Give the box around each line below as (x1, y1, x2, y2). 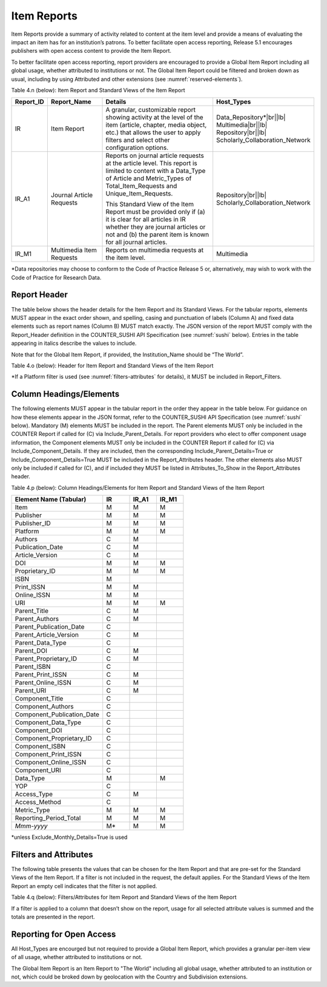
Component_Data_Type (15, 718, 82, 727)
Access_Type (15, 790, 53, 798)
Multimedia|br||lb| (216, 121, 268, 129)
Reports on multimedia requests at (105, 246, 204, 254)
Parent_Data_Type (15, 639, 67, 647)
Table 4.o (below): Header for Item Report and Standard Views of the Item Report (11, 362, 214, 369)
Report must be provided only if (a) (105, 208, 205, 216)
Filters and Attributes (11, 849, 93, 860)
